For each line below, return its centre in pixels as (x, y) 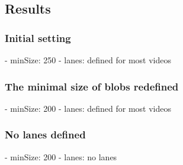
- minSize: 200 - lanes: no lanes (61, 156)
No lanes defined (45, 135)
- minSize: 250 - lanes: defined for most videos (88, 60)
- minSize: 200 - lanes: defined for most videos (88, 108)
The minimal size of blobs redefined (92, 86)
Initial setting (38, 38)
